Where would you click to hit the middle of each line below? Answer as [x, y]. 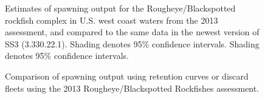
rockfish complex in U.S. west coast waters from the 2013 [112, 20]
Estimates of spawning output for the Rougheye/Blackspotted [120, 8]
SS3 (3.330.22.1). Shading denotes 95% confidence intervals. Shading [132, 43]
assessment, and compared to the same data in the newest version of [132, 32]
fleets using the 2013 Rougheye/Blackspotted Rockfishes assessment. [132, 88]
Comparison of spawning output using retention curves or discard [127, 76]
